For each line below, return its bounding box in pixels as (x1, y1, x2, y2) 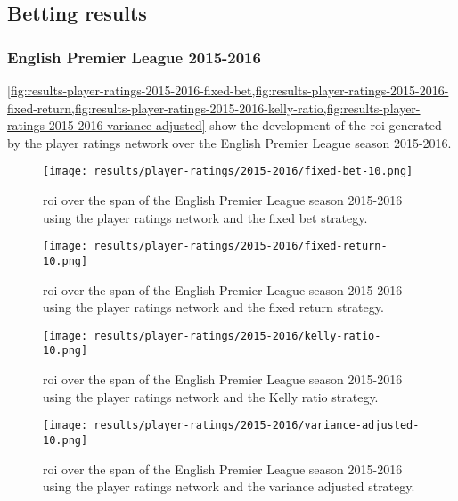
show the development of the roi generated (209, 116, 442, 135)
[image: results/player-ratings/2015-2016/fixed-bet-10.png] (43, 165, 413, 178)
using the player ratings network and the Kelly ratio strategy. (43, 387, 379, 406)
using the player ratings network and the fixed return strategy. (43, 298, 384, 316)
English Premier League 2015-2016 (7, 45, 261, 68)
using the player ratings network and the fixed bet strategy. (43, 208, 368, 226)
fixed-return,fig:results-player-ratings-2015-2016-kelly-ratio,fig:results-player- (7, 98, 421, 117)
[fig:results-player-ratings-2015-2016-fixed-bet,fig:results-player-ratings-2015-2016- (7, 81, 449, 99)
